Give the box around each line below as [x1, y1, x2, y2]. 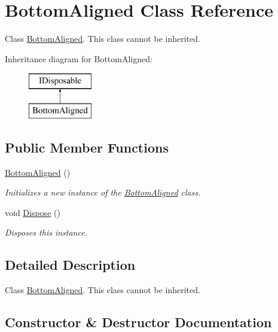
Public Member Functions [5, 138, 169, 156]
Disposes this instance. [5, 226, 87, 239]
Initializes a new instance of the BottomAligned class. [5, 186, 201, 199]
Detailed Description [5, 255, 136, 274]
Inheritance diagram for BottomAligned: [5, 52, 152, 65]
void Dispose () [5, 206, 60, 218]
